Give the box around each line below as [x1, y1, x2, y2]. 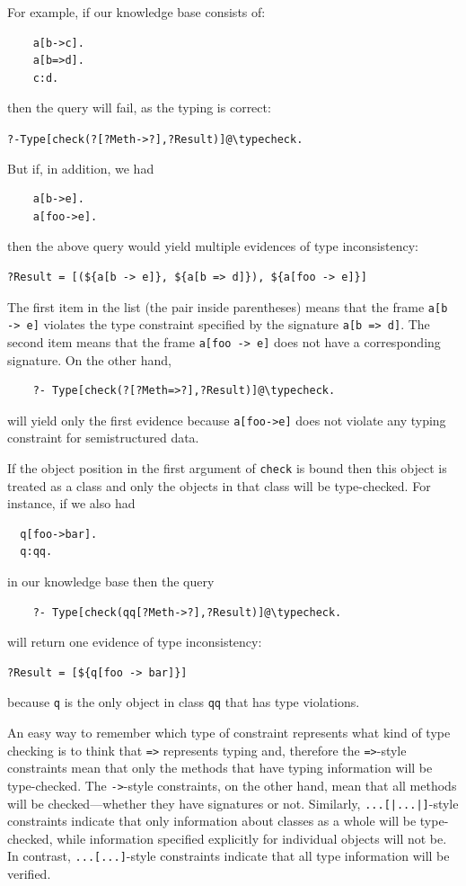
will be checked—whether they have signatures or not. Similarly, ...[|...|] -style [7, 793, 459, 812]
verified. [7, 864, 51, 883]
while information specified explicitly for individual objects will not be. [57, 828, 447, 847]
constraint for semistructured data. [7, 428, 199, 447]
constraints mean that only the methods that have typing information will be [7, 758, 433, 777]
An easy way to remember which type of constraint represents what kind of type [7, 723, 451, 742]
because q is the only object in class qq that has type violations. [7, 693, 360, 711]
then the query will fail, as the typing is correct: [7, 98, 271, 117]
